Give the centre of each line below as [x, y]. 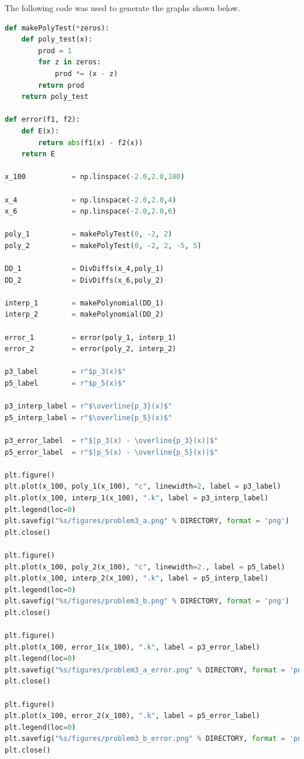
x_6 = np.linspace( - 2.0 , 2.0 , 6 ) [91, 212]
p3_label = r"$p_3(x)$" [65, 372]
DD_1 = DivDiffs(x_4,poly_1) [84, 269]
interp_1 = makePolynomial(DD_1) [84, 303]
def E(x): [40, 131]
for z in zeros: [70, 62]
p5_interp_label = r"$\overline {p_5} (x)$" [89, 418]
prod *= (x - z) [86, 73]
